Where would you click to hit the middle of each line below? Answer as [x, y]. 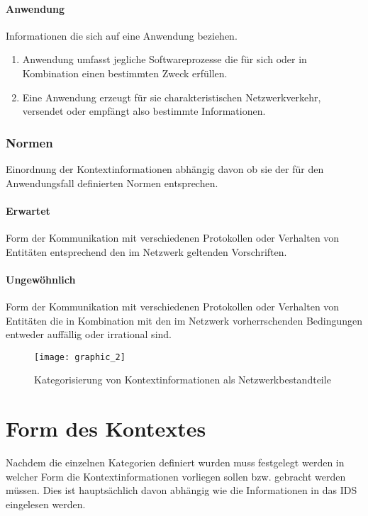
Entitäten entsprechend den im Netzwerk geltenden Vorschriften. [146, 251]
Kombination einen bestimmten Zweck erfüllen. [125, 73]
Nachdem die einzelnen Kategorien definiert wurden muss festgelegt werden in [175, 462]
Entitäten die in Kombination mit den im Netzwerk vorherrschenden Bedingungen [184, 320]
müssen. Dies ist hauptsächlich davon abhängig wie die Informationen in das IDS [182, 490]
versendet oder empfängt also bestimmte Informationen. [144, 111]
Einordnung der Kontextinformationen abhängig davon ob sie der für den [165, 168]
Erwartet [28, 210]
